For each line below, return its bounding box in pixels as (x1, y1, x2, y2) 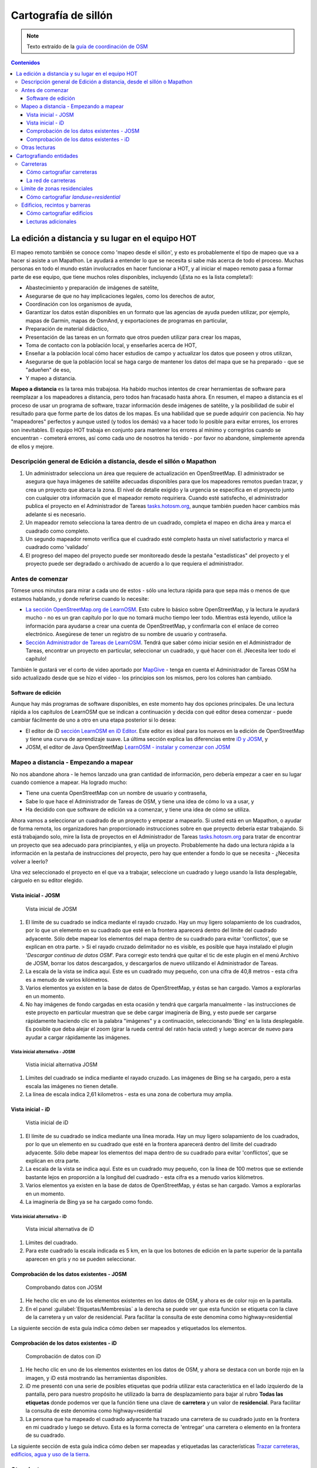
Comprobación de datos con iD (25, 1352, 101, 1359)
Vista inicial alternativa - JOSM (11, 1049, 76, 1055)
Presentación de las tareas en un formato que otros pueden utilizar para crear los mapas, (25, 334, 241, 341)
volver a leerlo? (11, 858, 48, 865)
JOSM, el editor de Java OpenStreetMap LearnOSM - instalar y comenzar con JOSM (25, 743, 231, 751)
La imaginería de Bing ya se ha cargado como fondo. (25, 1198, 154, 1205)
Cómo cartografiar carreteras (26, 169, 97, 176)
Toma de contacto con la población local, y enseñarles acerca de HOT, (25, 341, 197, 349)
